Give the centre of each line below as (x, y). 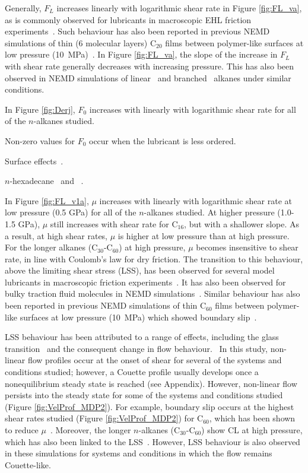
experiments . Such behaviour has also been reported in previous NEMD (137, 31)
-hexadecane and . (47, 181)
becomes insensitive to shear (247, 247)
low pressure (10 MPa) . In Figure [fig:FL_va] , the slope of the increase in (141, 54)
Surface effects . (34, 161)
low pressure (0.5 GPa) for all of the (71, 212)
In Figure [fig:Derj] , (40, 109)
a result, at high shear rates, (56, 235)
